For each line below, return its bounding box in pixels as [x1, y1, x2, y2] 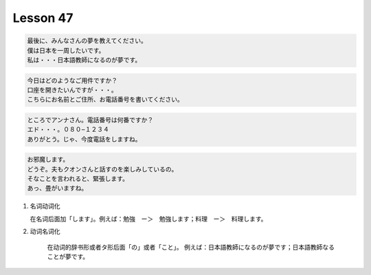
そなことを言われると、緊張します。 [27, 175, 128, 182]
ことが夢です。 [47, 252, 89, 261]
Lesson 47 [12, 10, 74, 25]
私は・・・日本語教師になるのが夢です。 [27, 56, 142, 64]
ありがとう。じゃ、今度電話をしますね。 [27, 135, 142, 143]
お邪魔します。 [27, 156, 69, 164]
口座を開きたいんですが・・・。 [27, 86, 117, 94]
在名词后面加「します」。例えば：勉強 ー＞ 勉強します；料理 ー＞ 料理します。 [30, 215, 267, 223]
